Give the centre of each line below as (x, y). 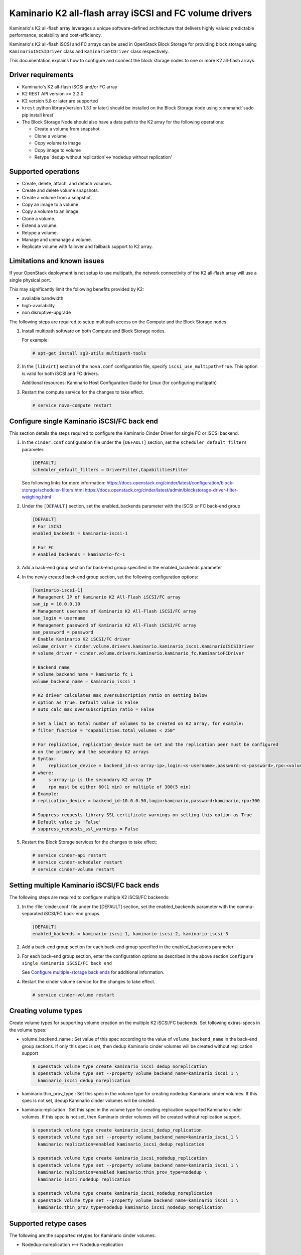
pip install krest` (38, 115)
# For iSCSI (47, 526)
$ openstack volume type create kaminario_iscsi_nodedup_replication (120, 1158)
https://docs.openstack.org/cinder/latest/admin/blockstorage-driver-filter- (161, 490)
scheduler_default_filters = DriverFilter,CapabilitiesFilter (110, 470)
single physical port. (30, 280)
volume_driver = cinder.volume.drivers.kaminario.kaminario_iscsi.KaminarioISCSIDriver (143, 646)
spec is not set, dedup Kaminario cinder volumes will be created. (89, 1101)
